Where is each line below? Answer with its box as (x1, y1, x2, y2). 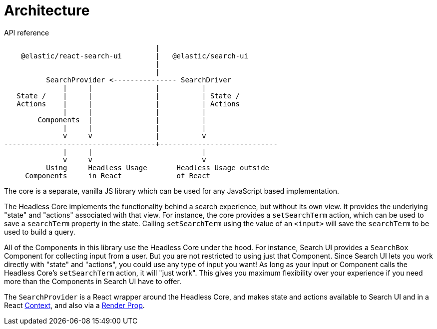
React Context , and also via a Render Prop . (4, 301, 145, 310)
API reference (4, 28, 49, 37)
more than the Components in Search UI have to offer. (4, 277, 181, 286)
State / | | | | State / (16, 91, 240, 100)
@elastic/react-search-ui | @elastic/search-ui (20, 51, 248, 60)
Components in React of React (25, 171, 211, 180)
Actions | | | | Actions (16, 99, 240, 108)
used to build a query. (4, 227, 75, 236)
